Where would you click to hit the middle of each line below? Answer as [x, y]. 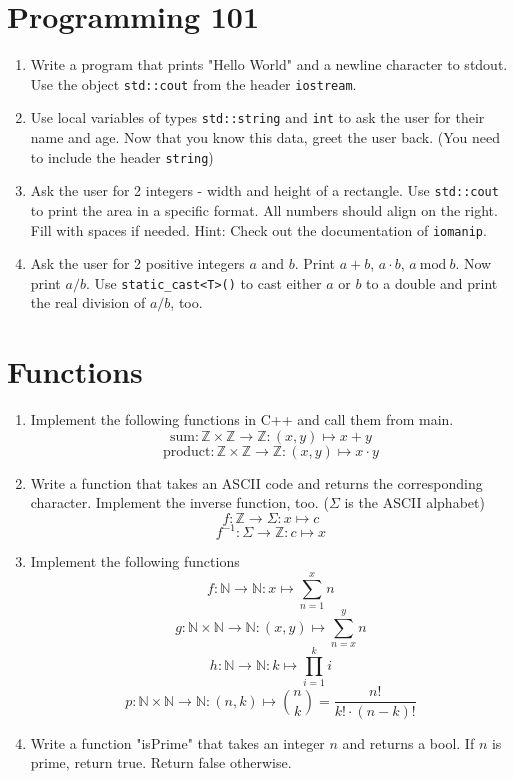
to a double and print [432, 282]
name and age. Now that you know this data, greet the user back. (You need [265, 137]
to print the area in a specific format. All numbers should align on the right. [264, 209]
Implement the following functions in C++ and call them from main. [242, 419]
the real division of [88, 302]
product [187, 451]
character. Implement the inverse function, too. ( [179, 502]
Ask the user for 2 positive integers [137, 263]
